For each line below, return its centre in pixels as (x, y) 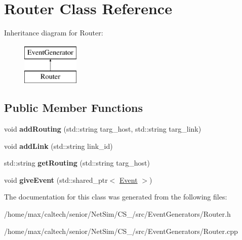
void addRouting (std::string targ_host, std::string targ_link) (103, 129)
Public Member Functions (73, 108)
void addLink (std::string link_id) (58, 146)
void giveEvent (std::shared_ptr (56, 179)
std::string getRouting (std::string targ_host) (77, 163)
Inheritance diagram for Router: (54, 33)
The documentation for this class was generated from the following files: (116, 197)
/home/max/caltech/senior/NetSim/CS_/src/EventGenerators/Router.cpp (121, 231)
